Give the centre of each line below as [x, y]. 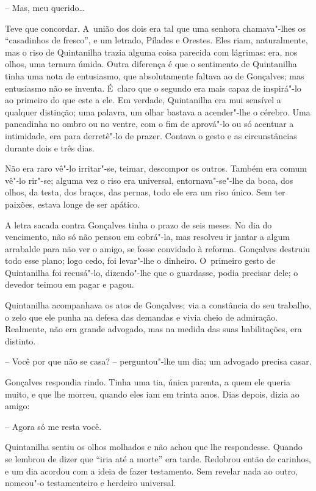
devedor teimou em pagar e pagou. [70, 284]
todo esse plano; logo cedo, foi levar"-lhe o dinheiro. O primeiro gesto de [140, 260]
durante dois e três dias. [50, 147]
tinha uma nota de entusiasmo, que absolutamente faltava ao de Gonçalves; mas [155, 75]
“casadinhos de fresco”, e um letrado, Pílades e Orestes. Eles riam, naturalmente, [156, 40]
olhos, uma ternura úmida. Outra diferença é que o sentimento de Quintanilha [151, 64]
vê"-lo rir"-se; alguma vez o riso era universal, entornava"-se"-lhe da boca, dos [149, 180]
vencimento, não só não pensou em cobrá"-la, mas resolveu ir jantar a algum [147, 237]
